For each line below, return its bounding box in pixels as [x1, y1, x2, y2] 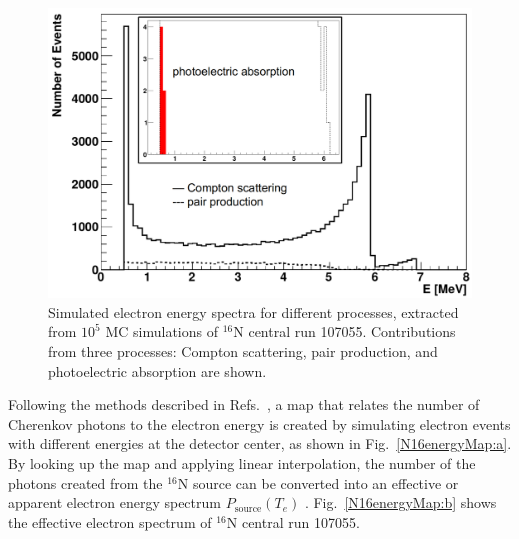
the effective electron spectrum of [8, 511, 212, 532]
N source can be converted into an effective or [177, 472, 459, 493]
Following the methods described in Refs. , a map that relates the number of [8, 394, 480, 415]
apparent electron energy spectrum [8, 492, 221, 513]
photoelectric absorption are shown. [48, 360, 267, 381]
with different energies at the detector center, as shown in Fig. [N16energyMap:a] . [8, 433, 512, 454]
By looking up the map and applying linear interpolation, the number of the [8, 453, 476, 473]
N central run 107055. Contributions [233, 321, 456, 342]
